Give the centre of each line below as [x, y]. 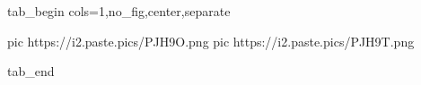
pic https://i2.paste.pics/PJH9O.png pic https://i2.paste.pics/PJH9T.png [211, 41]
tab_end [31, 71]
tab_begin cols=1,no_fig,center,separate [119, 11]
